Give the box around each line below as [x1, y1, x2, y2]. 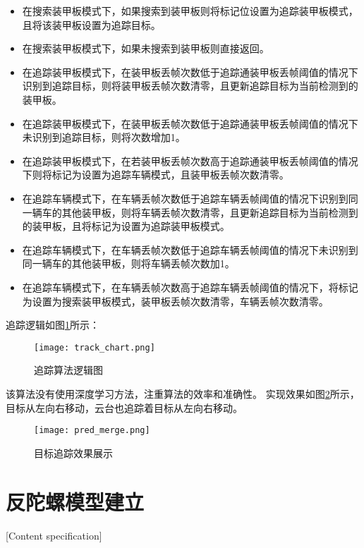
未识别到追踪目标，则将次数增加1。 [22, 130, 186, 145]
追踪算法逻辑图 [34, 363, 103, 377]
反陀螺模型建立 [6, 487, 145, 516]
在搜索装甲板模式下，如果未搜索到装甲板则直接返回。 [22, 41, 269, 56]
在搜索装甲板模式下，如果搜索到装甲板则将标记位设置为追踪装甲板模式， [22, 4, 358, 18]
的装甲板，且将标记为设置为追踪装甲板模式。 [22, 219, 230, 233]
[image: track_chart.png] [34, 342, 155, 353]
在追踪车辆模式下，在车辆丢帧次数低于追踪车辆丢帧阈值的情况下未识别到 [22, 242, 358, 257]
